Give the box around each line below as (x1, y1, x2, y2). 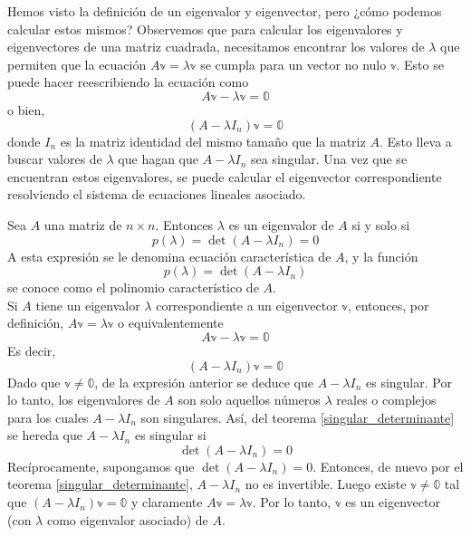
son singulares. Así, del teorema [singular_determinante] (140, 407, 455, 426)
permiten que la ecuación (7, 54, 147, 73)
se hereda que (7, 426, 82, 445)
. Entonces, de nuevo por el (312, 456, 464, 475)
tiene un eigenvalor (35, 295, 140, 314)
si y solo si (351, 215, 410, 234)
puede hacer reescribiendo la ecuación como (7, 72, 249, 91)
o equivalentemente (118, 313, 224, 332)
